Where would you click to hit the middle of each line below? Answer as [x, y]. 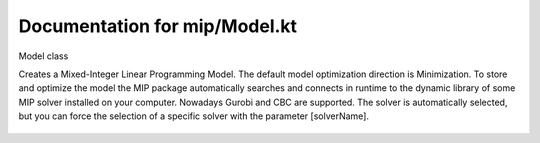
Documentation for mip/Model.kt [158, 26]
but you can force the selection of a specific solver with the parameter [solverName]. [194, 116]
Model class [43, 56]
